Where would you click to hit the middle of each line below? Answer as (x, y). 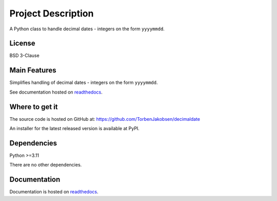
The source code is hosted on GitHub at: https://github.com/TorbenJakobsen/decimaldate (105, 119)
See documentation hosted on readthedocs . (56, 92)
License (22, 43)
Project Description (52, 13)
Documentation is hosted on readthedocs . (54, 192)
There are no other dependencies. (46, 165)
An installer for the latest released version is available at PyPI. (74, 129)
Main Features (33, 70)
